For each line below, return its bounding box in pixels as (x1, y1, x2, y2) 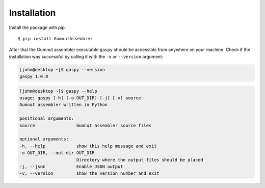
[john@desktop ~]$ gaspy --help (19, 88, 98, 94)
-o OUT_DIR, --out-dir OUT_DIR (19, 150, 95, 156)
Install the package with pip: (9, 25, 66, 30)
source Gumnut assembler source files (19, 123, 152, 128)
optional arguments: (19, 136, 69, 142)
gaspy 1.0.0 (19, 74, 49, 80)
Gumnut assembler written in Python (19, 102, 108, 107)
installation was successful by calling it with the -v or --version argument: (9, 54, 163, 59)
